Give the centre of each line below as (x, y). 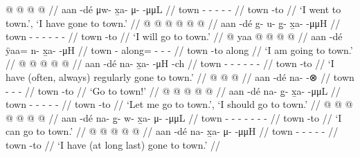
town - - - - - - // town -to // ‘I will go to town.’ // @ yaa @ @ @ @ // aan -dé (174, 36)
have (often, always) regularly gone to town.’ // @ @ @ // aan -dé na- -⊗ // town (180, 76)
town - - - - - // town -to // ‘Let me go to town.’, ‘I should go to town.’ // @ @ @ (179, 104)
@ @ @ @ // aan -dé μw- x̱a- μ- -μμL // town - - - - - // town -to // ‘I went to (173, 9)
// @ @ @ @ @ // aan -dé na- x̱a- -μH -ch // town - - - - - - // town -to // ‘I (170, 63)
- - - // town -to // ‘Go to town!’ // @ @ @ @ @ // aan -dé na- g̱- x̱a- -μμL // (173, 90)
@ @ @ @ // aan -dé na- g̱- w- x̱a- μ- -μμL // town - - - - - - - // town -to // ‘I (174, 117)
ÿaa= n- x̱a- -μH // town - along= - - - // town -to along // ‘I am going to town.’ (179, 49)
